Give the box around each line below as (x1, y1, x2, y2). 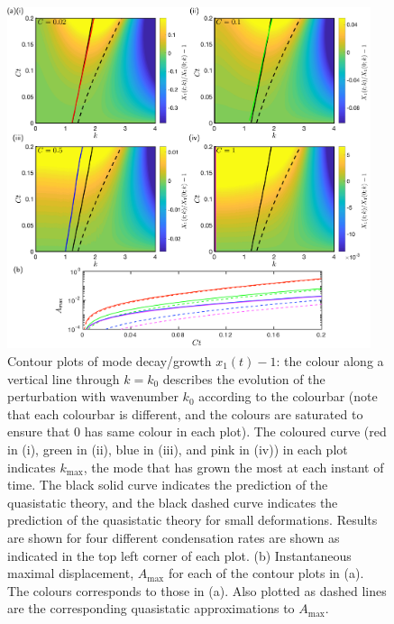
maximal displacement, (7, 564, 134, 583)
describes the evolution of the (162, 369, 325, 388)
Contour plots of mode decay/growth (7, 351, 212, 370)
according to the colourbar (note (198, 387, 378, 406)
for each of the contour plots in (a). (168, 564, 364, 583)
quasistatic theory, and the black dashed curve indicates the (7, 492, 338, 511)
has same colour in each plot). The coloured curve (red (84, 422, 387, 441)
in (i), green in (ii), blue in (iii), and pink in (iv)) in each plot (7, 439, 348, 458)
